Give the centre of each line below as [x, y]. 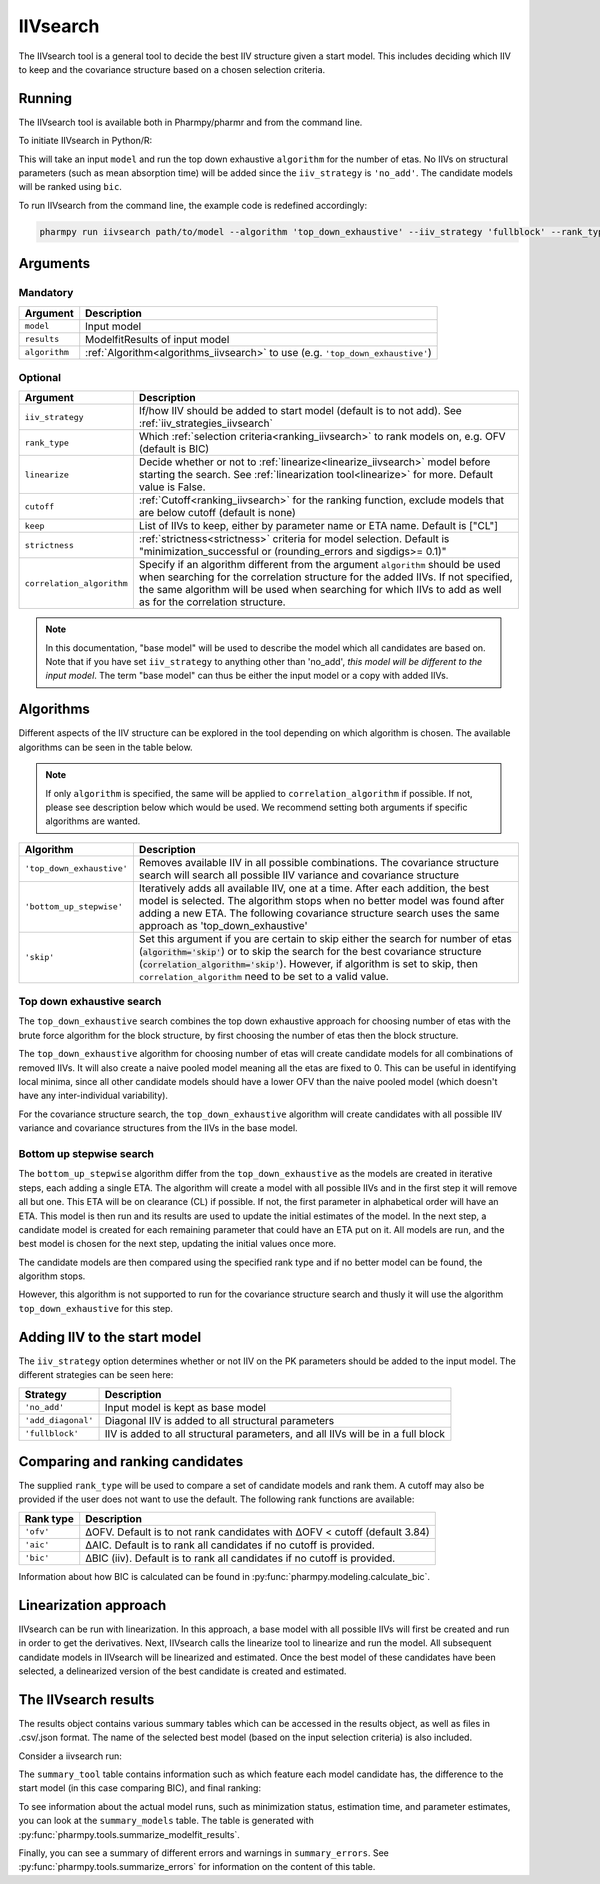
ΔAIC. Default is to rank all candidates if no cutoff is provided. [230, 1545]
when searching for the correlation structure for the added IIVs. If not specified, [325, 577]
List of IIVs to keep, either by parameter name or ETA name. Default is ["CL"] [318, 526]
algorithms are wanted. [93, 821]
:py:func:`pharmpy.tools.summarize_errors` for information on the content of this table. [197, 1867]
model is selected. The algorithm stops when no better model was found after [321, 900]
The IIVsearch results [86, 1699]
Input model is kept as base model [185, 1407]
